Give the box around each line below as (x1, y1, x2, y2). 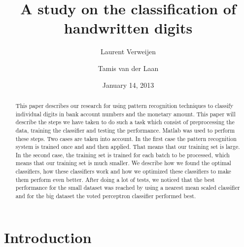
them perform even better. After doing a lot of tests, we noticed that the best (15, 175, 215, 183)
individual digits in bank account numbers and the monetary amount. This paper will (15, 109, 236, 118)
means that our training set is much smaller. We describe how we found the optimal (15, 159, 231, 167)
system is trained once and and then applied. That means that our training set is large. (15, 142, 240, 151)
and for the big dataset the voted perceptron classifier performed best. (15, 192, 196, 200)
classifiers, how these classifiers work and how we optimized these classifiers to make (15, 167, 231, 176)
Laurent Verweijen (101, 46, 156, 57)
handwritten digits (64, 18, 193, 38)
